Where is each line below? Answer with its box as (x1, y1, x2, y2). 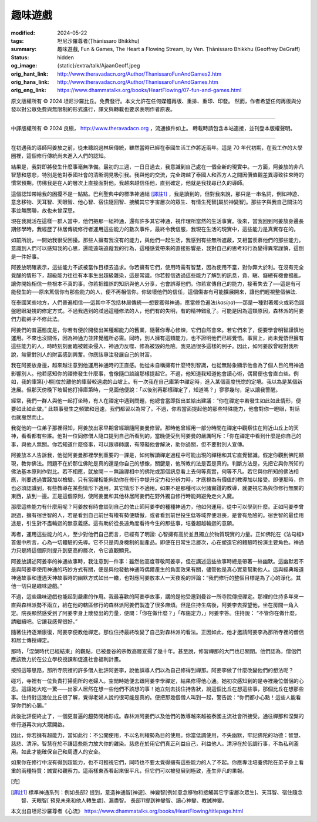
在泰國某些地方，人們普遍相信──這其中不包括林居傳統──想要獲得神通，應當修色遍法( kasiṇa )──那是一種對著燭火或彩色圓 (11, 299, 305, 306)
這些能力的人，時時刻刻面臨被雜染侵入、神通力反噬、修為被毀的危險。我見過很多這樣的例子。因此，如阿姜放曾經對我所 (11, 343, 299, 350)
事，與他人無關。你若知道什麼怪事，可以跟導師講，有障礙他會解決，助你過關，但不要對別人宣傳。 (11, 441, 248, 448)
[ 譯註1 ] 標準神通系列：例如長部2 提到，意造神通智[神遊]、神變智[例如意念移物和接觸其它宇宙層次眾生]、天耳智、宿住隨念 (11, 789, 303, 796)
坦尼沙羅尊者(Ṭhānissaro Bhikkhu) (57, 37, 140, 44)
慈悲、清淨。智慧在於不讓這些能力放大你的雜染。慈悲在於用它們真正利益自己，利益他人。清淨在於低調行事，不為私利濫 (11, 740, 299, 747)
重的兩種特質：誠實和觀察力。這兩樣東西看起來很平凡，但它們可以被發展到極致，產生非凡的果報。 (11, 767, 248, 774)
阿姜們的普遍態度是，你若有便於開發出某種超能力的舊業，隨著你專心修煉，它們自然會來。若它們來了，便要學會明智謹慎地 (11, 326, 304, 333)
